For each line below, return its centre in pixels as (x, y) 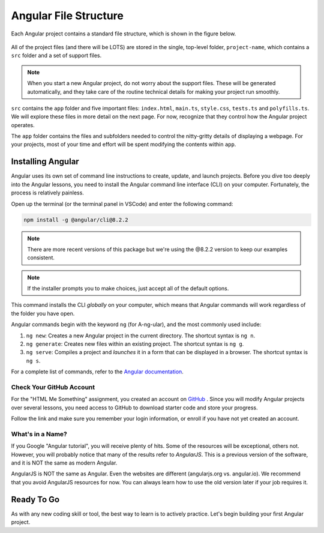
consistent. (41, 257)
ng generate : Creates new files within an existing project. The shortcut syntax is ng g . (135, 344)
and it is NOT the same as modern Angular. (64, 463)
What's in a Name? (39, 434)
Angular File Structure (67, 16)
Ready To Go (35, 499)
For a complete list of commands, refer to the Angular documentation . (97, 372)
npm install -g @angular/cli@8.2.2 (76, 220)
